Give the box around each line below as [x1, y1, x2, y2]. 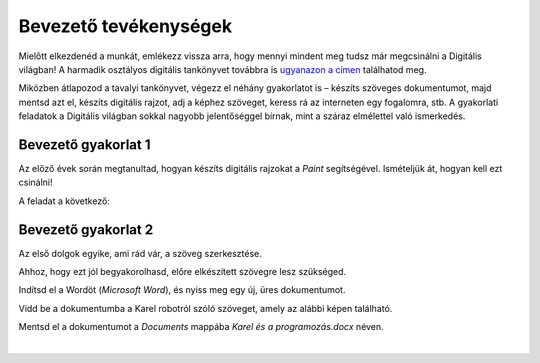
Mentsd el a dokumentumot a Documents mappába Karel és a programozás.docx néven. [18, 321, 384, 333]
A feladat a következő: [18, 195, 110, 207]
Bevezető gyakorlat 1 [18, 136, 151, 153]
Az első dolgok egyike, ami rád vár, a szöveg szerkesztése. [18, 247, 262, 259]
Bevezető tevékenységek [18, 15, 233, 37]
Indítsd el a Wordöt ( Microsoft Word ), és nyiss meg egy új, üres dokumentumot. [18, 284, 346, 296]
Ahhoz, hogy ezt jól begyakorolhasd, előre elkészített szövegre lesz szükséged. [18, 266, 347, 278]
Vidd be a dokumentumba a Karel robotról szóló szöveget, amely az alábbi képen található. [18, 302, 393, 314]
